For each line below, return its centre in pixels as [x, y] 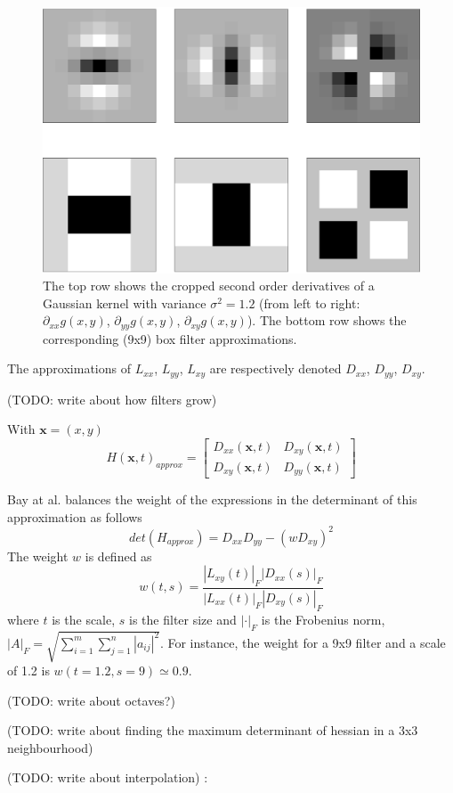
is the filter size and [183, 619]
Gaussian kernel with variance [125, 302]
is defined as [118, 556]
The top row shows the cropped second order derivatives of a [209, 286]
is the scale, [84, 619]
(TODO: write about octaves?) [91, 700]
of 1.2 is [28, 670]
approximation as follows [75, 516]
